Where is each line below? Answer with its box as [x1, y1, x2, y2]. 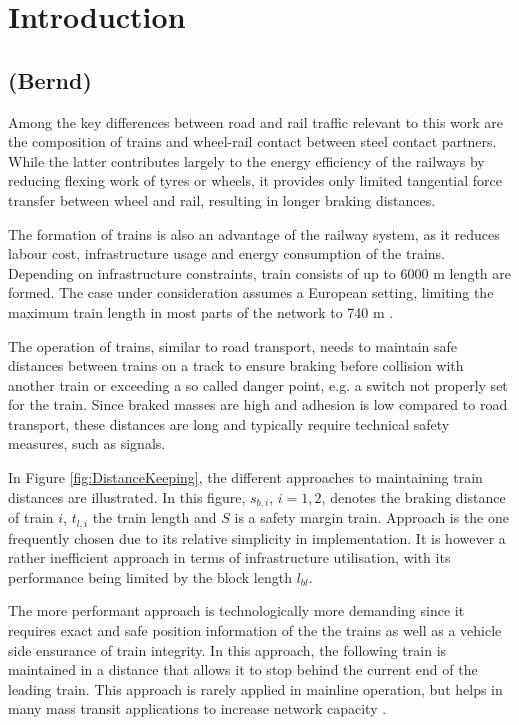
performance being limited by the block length [8, 566, 292, 587]
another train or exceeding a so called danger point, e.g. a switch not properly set [8, 374, 508, 395]
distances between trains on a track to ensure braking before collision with [8, 355, 464, 376]
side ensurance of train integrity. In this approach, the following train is [8, 639, 447, 660]
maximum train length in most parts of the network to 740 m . [8, 301, 394, 322]
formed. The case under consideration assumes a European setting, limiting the [8, 282, 494, 303]
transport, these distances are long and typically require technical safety [8, 413, 450, 434]
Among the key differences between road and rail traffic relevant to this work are [8, 111, 504, 132]
